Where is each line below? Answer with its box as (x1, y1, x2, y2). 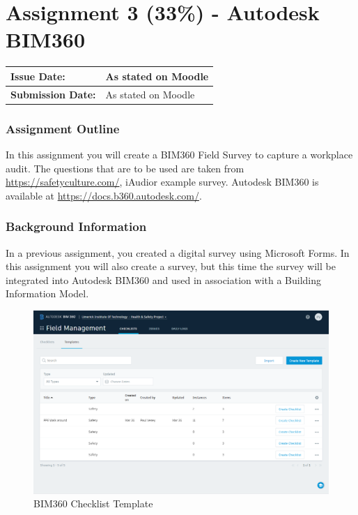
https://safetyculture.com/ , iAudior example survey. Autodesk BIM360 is (6, 174, 319, 189)
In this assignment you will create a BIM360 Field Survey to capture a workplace (6, 147, 353, 161)
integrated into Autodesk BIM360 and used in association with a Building (6, 272, 322, 287)
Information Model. (6, 286, 89, 301)
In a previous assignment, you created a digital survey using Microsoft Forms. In (6, 245, 350, 260)
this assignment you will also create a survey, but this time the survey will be (6, 259, 336, 274)
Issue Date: (10, 68, 65, 83)
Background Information (6, 218, 147, 235)
